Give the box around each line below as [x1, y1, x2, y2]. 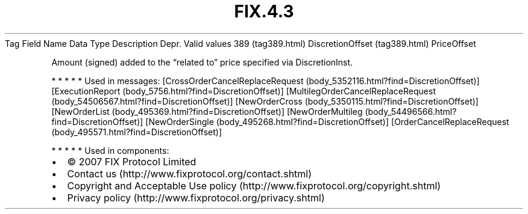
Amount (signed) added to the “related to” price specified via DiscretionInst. [51, 57, 353, 67]
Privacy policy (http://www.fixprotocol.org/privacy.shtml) [67, 191, 325, 204]
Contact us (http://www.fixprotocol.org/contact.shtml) [67, 167, 312, 180]
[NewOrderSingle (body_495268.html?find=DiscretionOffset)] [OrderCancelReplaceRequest [145, 116, 509, 127]
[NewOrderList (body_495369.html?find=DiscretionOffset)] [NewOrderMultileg [51, 106, 363, 117]
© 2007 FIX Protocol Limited [67, 155, 196, 168]
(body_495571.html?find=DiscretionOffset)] [51, 126, 222, 137]
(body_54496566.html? [365, 106, 457, 117]
